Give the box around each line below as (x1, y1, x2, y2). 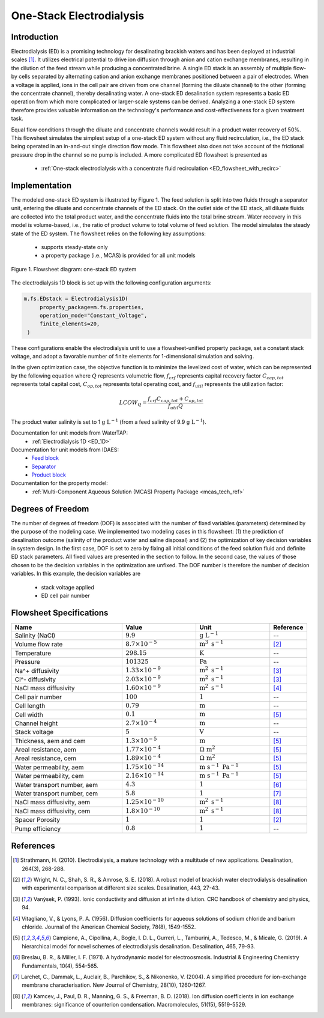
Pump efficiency (14, 824, 61, 833)
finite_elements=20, (39, 321, 100, 327)
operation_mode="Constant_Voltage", (39, 312, 148, 319)
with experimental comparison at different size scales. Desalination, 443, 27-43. (22, 884, 220, 891)
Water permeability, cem (14, 772, 84, 780)
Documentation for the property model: (11, 480, 108, 487)
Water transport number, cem (14, 789, 98, 798)
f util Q (168, 403, 183, 411)
